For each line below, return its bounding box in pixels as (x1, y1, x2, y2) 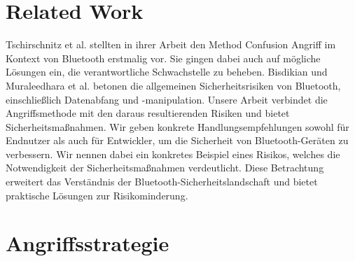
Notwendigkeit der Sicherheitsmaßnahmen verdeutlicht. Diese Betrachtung (6, 160, 324, 175)
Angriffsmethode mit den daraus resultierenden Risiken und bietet (6, 106, 290, 120)
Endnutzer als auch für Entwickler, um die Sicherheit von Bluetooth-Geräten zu (6, 133, 349, 148)
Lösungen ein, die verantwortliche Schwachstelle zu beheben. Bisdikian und (6, 64, 328, 79)
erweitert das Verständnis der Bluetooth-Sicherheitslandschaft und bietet (6, 174, 318, 189)
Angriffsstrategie (6, 229, 169, 258)
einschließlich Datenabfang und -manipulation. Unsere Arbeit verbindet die (6, 92, 328, 106)
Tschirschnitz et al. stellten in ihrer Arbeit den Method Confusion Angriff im (6, 37, 336, 52)
